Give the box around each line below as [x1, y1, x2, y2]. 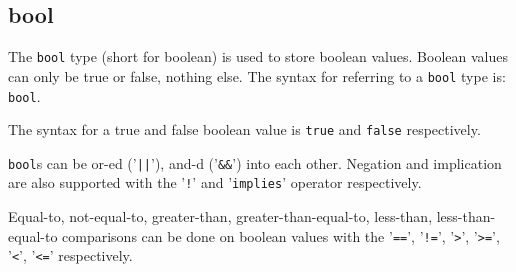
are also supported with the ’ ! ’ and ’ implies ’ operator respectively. [8, 172, 422, 193]
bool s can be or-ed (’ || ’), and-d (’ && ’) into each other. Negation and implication [8, 152, 502, 173]
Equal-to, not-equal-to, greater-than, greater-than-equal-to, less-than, [8, 206, 433, 227]
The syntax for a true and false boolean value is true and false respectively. [8, 119, 481, 140]
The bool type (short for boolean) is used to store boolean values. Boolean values [8, 46, 508, 67]
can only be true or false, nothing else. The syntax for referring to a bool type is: [8, 65, 506, 86]
